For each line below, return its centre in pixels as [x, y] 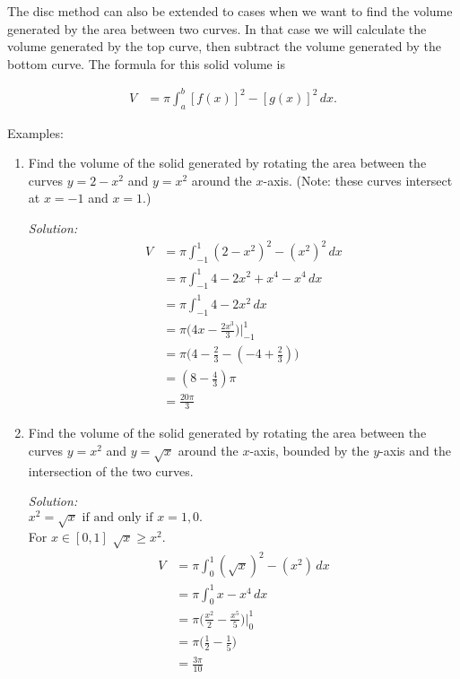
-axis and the [415, 451]
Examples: [35, 132]
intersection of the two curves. [111, 470]
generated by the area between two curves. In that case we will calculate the [217, 28]
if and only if [117, 518]
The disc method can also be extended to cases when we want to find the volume [230, 11]
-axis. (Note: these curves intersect [358, 180]
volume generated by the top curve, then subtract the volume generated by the [224, 46]
